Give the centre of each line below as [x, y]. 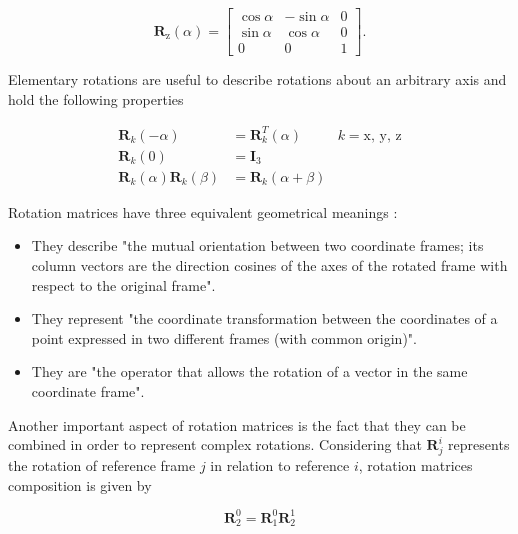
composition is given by [80, 484]
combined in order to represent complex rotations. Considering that [215, 444]
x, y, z [382, 135]
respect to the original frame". [123, 284]
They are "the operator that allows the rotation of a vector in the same [249, 371]
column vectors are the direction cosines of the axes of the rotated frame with [269, 265]
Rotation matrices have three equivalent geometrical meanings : [203, 211]
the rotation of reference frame [102, 464]
